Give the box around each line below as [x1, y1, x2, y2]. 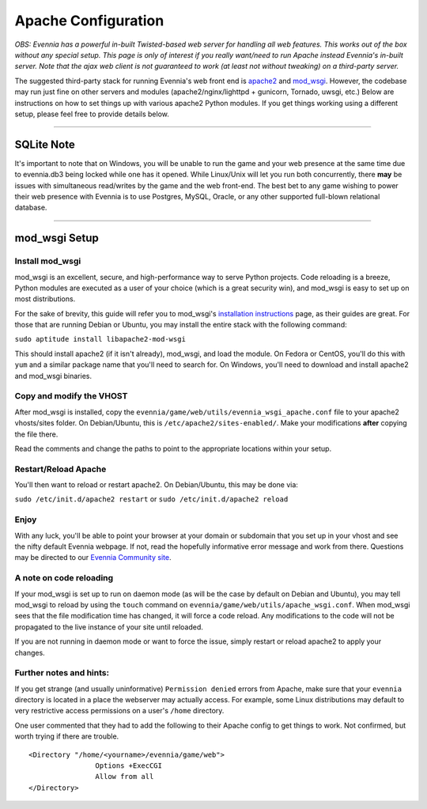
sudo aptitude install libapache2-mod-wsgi [14, 335, 186, 344]
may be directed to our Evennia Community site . [14, 553, 172, 562]
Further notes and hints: [14, 667, 110, 679]
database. [14, 202, 47, 213]
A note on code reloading [14, 573, 114, 584]
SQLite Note [14, 138, 75, 151]
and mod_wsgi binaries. [14, 371, 93, 380]
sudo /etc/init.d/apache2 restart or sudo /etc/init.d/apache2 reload [14, 494, 289, 504]
